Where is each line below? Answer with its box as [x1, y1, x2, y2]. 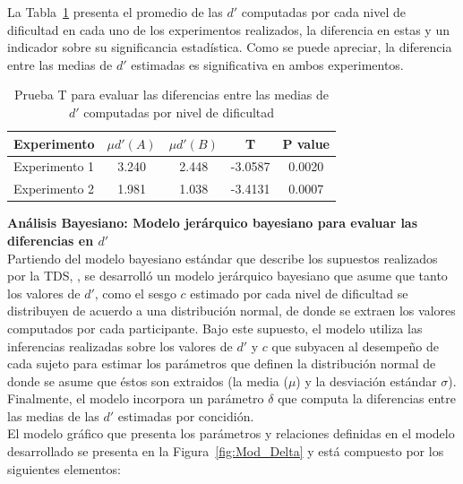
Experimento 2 [13, 179, 95, 198]
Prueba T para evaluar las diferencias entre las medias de [13, 85, 330, 104]
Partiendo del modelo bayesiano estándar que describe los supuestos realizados [7, 248, 438, 267]
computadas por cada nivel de [241, 3, 407, 21]
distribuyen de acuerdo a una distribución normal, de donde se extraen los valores [7, 301, 456, 320]
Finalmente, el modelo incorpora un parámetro [7, 389, 264, 408]
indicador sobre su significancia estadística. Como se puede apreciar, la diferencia [7, 38, 452, 56]
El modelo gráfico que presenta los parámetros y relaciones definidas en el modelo [7, 424, 455, 443]
